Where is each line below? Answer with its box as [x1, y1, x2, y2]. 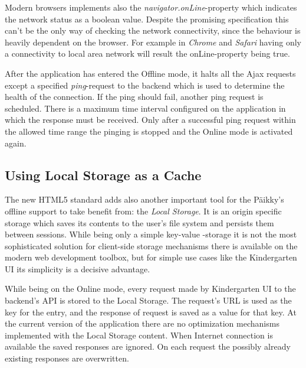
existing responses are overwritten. [5, 352, 129, 364]
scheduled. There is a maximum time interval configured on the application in [5, 102, 286, 114]
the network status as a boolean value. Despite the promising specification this [5, 12, 289, 25]
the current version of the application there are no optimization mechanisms [5, 317, 279, 330]
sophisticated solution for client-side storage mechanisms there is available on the [5, 239, 298, 252]
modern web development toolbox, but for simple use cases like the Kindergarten [5, 251, 297, 263]
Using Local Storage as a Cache [5, 165, 202, 184]
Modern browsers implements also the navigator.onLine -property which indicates [5, 1, 297, 13]
